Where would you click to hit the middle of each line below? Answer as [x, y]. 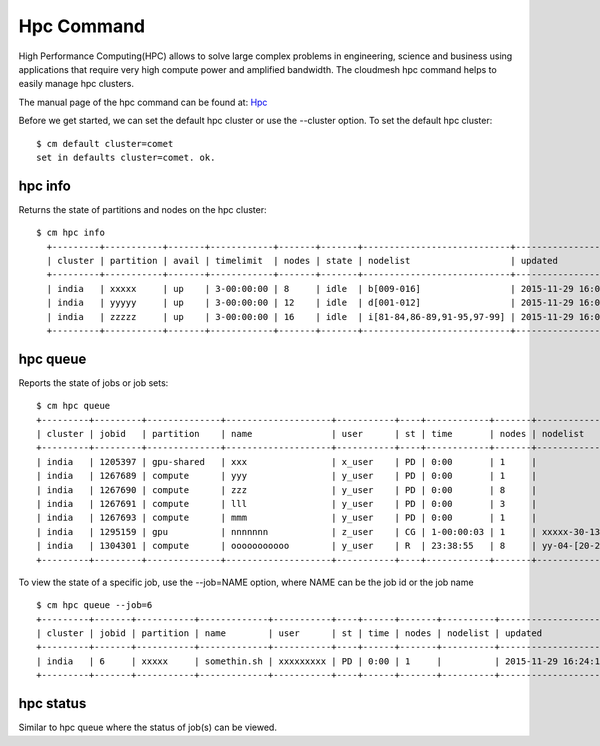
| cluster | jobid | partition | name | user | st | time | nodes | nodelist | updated [289, 633]
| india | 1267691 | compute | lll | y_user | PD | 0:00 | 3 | [286, 503]
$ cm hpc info [70, 233]
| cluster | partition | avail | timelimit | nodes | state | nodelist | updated [302, 260]
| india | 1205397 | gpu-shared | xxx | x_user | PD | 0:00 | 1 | [286, 461]
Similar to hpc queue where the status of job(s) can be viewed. [147, 727]
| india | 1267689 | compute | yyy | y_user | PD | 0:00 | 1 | [286, 476]
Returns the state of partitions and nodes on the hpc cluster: [142, 209]
